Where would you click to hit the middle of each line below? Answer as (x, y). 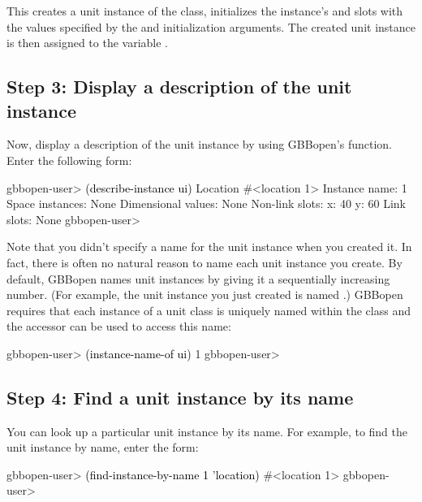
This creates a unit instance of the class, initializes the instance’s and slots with (205, 11)
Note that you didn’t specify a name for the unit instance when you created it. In (209, 247)
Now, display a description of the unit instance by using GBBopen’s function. (200, 144)
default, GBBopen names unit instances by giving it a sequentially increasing (198, 278)
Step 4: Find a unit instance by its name (180, 397)
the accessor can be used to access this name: (119, 326)
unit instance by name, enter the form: (103, 447)
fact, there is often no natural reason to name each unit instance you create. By (205, 262)
